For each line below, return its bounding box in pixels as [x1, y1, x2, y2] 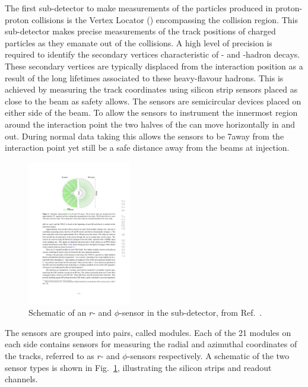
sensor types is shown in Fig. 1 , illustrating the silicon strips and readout [5, 361, 272, 373]
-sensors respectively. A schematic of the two [127, 349, 290, 361]
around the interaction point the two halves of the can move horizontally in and [5, 118, 296, 130]
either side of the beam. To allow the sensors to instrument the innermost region [5, 106, 298, 119]
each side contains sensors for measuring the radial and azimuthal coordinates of [5, 338, 297, 350]
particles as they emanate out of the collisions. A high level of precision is [5, 36, 272, 49]
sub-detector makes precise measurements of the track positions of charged [5, 25, 276, 37]
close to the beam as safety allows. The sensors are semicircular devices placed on [5, 94, 301, 107]
